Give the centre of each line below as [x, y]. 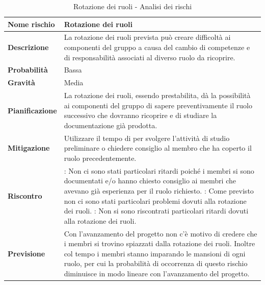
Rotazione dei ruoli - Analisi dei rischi [132, 6]
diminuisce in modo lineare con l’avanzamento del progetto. [157, 273]
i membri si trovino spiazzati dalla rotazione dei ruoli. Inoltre [160, 243]
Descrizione [28, 47]
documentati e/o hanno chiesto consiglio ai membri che [150, 181]
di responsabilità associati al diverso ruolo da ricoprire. [150, 57]
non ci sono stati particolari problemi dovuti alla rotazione [155, 200]
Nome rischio [31, 24]
